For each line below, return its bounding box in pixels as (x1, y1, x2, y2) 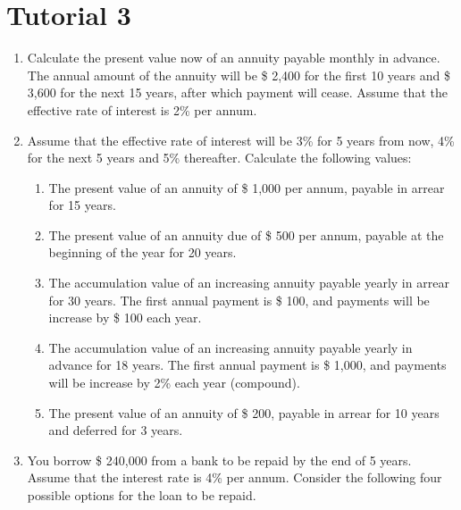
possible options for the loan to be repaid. (27, 486, 256, 504)
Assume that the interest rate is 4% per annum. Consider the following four (27, 468, 442, 487)
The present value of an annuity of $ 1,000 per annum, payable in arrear (48, 178, 445, 196)
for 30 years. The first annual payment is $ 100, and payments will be (48, 290, 430, 309)
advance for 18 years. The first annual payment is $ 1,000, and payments (48, 355, 447, 374)
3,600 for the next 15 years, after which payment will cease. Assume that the (27, 83, 448, 102)
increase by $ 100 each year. (48, 308, 202, 327)
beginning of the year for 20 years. (48, 243, 237, 262)
